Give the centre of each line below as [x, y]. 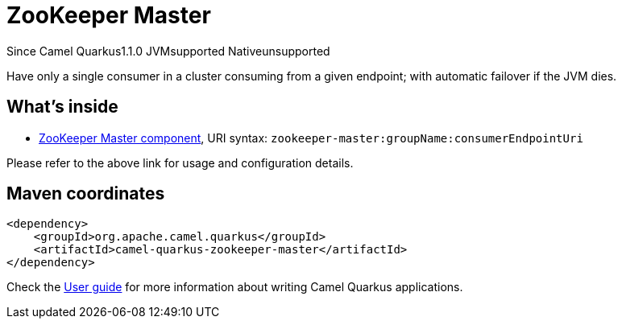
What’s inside [62, 107]
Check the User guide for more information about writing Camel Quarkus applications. [235, 287]
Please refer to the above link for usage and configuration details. [180, 162]
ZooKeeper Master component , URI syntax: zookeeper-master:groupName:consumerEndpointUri [311, 138]
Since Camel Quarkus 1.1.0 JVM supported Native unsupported [168, 51]
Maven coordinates [86, 194]
